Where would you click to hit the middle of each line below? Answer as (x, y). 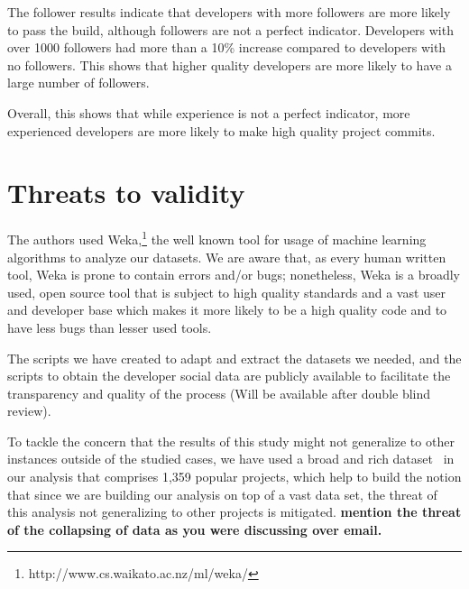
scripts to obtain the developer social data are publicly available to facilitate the (229, 376)
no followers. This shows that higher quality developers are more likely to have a (230, 64)
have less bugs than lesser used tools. (110, 327)
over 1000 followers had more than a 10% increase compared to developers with (227, 47)
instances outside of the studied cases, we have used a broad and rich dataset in (231, 459)
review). (29, 411)
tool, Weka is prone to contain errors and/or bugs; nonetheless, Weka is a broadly (234, 275)
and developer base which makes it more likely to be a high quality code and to (227, 310)
